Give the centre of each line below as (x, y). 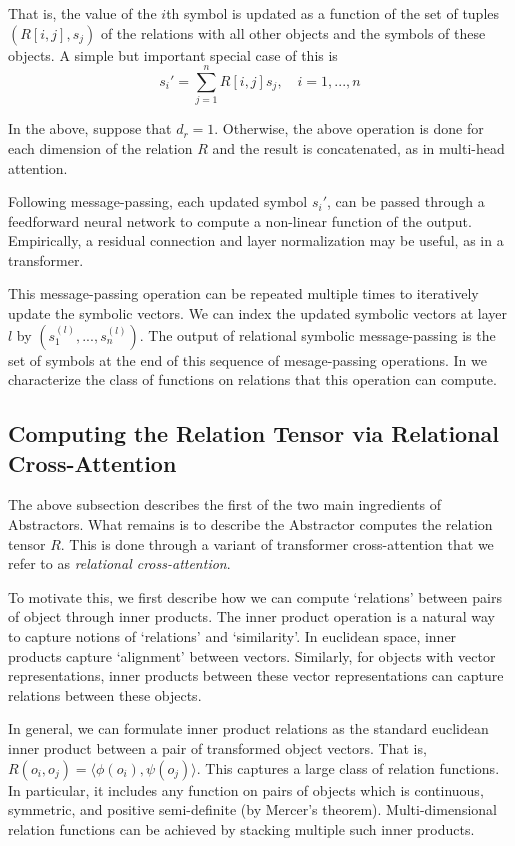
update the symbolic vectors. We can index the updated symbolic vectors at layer (257, 313)
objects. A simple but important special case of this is (173, 54)
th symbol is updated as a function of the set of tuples (333, 13)
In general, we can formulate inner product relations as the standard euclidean (248, 728)
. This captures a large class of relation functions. (348, 767)
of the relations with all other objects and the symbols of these (293, 32)
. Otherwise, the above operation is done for (349, 128)
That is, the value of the (82, 13)
